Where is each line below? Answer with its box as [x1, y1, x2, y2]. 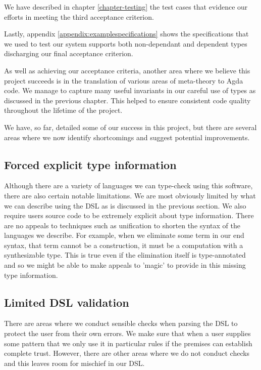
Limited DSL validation [4, 294, 129, 310]
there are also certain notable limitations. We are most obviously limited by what [4, 190, 256, 200]
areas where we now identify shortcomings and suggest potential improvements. [4, 132, 250, 142]
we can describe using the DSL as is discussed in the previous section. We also [4, 200, 246, 211]
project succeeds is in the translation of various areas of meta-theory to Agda [4, 75, 243, 86]
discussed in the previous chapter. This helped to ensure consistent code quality [4, 95, 251, 105]
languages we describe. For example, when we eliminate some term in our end [4, 230, 244, 240]
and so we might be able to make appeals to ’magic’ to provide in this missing [4, 260, 246, 270]
